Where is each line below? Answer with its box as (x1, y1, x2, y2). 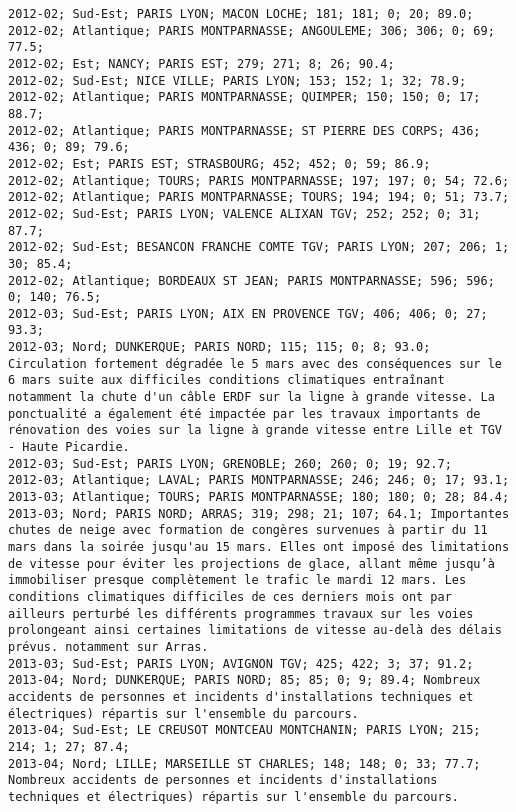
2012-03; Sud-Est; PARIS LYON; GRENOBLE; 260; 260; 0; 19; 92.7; (8, 456, 452, 471)
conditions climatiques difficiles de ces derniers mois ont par (8, 589, 452, 604)
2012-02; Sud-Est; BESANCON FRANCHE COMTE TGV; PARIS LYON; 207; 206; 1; (8, 240, 510, 255)
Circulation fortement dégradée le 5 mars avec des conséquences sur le (8, 356, 502, 371)
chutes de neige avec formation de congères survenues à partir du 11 (8, 523, 488, 538)
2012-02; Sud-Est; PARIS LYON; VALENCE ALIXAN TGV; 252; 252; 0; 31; (8, 206, 481, 221)
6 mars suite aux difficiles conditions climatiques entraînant (8, 373, 445, 388)
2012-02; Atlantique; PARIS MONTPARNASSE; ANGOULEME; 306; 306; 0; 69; (8, 23, 495, 38)
